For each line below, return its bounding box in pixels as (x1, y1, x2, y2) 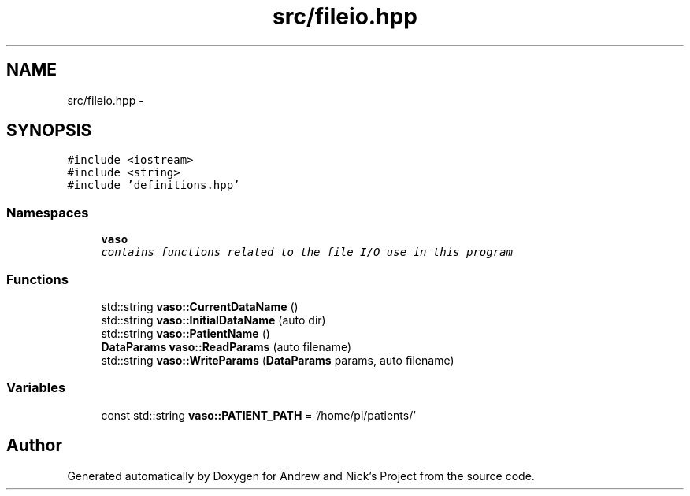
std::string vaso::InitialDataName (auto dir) (101, 313, 326, 327)
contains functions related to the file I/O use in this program (101, 246, 513, 259)
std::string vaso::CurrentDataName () (101, 299, 299, 313)
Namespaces (6, 204, 89, 220)
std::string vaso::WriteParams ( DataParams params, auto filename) (101, 353, 454, 367)
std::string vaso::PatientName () (101, 326, 270, 340)
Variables (6, 379, 66, 396)
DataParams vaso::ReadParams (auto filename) (101, 339, 352, 353)
